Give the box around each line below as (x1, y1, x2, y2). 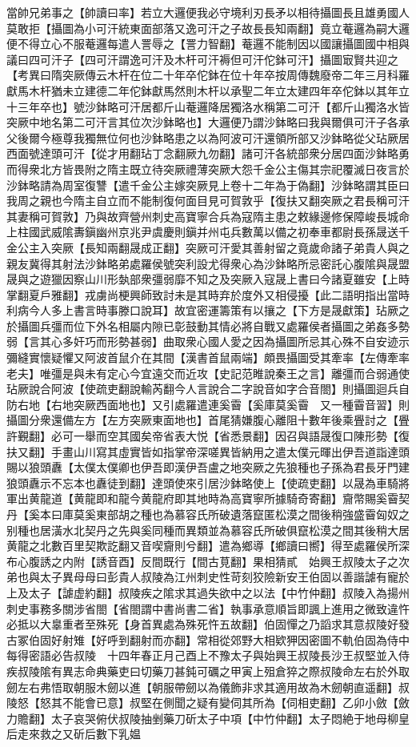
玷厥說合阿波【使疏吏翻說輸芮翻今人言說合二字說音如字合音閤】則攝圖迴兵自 (6, 380, 410, 397)
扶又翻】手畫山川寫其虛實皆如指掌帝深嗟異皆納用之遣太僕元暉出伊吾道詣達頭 (6, 443, 410, 460)
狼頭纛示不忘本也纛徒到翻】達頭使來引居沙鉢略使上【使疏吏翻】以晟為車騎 (6, 474, 398, 491)
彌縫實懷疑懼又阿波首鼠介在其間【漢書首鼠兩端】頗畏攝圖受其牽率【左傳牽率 (6, 349, 410, 366)
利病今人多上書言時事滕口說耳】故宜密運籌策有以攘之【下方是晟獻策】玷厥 (6, 302, 398, 319)
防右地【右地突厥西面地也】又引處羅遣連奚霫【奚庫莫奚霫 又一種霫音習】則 (6, 396, 410, 412)
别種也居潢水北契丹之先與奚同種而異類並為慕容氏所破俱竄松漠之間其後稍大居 (6, 521, 410, 538)
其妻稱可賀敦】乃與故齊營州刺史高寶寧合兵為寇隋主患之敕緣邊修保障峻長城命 (6, 207, 410, 224)
